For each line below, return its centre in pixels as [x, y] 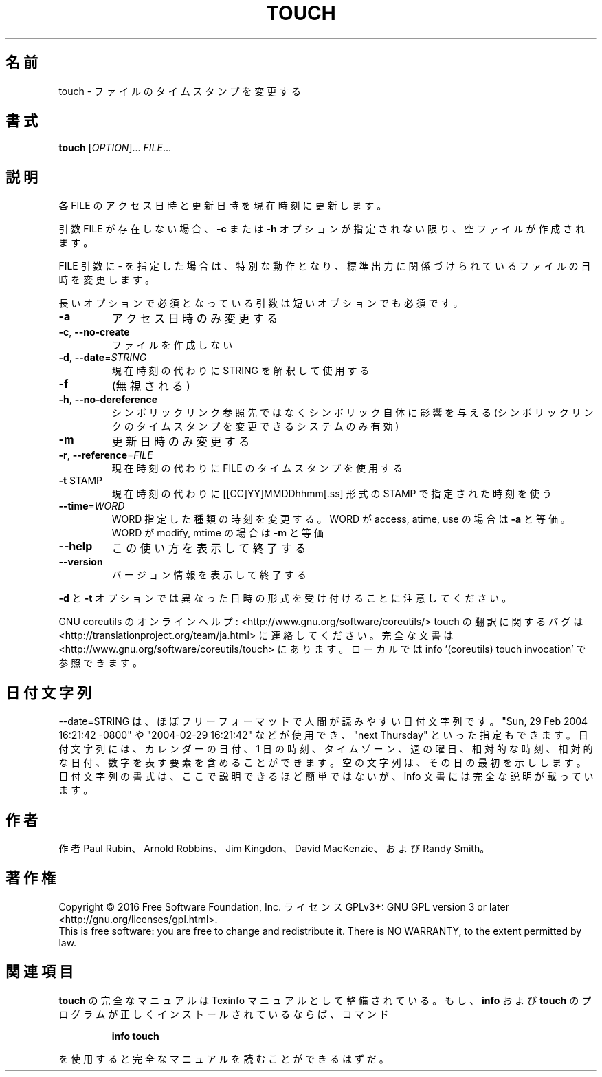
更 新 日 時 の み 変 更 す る [181, 442]
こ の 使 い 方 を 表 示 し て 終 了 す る [209, 548]
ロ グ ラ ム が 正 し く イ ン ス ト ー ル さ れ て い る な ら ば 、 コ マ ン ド [224, 1014]
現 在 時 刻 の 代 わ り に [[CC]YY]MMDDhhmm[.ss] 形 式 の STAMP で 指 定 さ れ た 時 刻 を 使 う [332, 494]
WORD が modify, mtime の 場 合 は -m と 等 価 [218, 533]
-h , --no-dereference [108, 400]
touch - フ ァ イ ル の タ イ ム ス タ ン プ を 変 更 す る [180, 91]
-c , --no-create [94, 332]
